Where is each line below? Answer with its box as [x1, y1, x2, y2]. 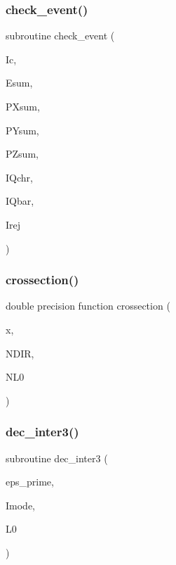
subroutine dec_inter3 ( [6, 450, 108, 465]
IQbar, [6, 193, 34, 208]
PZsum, [6, 146, 39, 161]
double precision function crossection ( [6, 298, 170, 313]
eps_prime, [6, 474, 54, 489]
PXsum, [6, 99, 40, 113]
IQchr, [6, 170, 33, 184]
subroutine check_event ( [6, 28, 115, 43]
